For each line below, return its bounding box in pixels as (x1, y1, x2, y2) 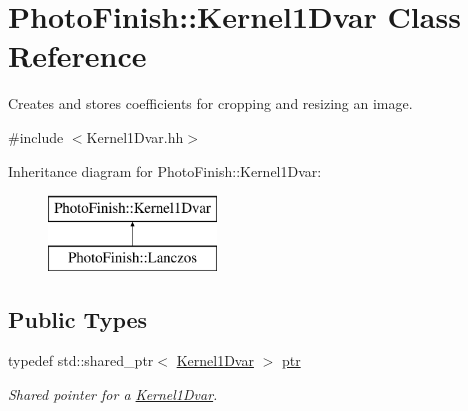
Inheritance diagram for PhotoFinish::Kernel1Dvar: (8, 160, 322, 181)
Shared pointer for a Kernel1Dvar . (8, 384, 218, 405)
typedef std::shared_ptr (8, 350, 154, 371)
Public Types (8, 303, 148, 334)
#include (8, 126, 64, 147)
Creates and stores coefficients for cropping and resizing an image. (8, 93, 413, 114)
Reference (8, 35, 147, 76)
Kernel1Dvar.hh (86, 126, 184, 147)
